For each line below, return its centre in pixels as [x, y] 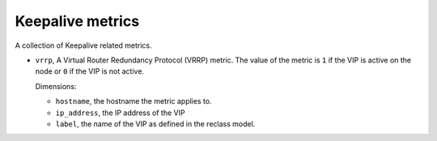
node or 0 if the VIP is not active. [90, 71]
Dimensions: [56, 86]
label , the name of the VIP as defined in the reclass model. [155, 124]
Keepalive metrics [77, 21]
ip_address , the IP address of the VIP [120, 113]
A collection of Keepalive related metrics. [84, 45]
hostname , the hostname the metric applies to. [134, 101]
